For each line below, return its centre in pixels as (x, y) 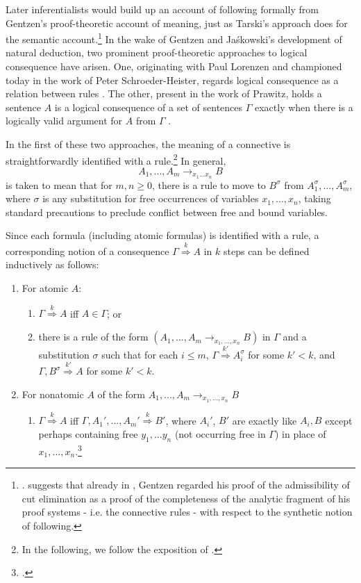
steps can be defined (267, 251)
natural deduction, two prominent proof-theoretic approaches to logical (157, 52)
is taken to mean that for (59, 184)
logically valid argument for (64, 121)
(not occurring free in (220, 434)
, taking (314, 198)
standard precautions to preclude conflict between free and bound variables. (167, 212)
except (339, 420)
